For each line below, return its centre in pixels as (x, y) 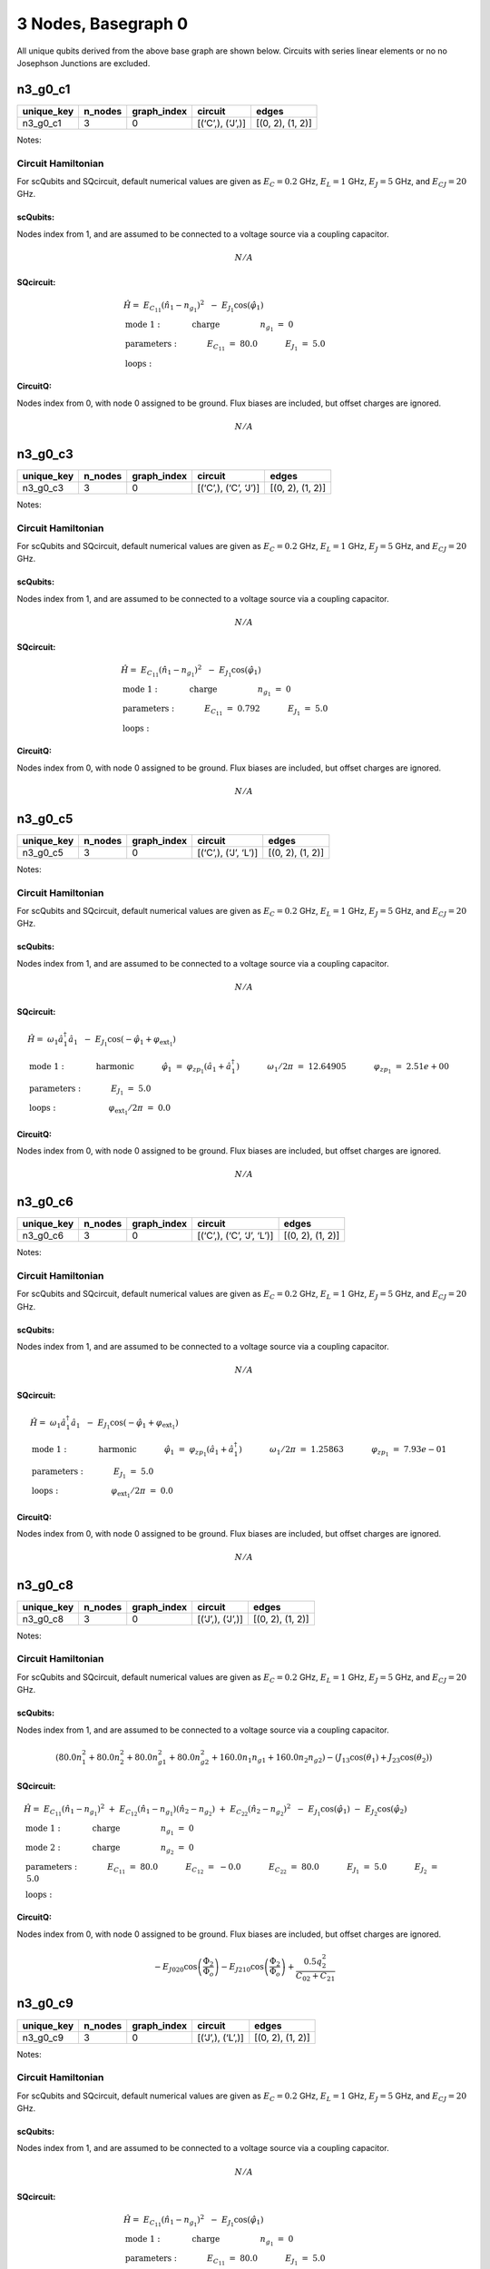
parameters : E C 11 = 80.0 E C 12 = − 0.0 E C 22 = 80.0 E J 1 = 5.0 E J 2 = (232, 1869)
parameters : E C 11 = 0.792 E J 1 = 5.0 (225, 710)
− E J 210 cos (243, 1968)
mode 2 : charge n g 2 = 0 (110, 1849)
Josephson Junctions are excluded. (83, 63)
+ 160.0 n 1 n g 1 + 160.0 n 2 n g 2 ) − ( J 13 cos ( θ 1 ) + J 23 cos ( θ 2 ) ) (322, 1758)
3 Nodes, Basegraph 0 (103, 24)
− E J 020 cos (176, 1968)
